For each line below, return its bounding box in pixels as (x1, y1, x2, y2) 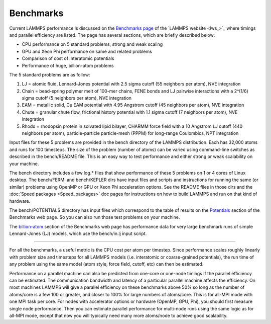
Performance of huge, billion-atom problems (22, 62, 114, 68)
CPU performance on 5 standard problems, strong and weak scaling (22, 41, 163, 47)
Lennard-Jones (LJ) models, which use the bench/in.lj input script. (9, 230, 147, 236)
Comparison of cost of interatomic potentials (22, 55, 114, 61)
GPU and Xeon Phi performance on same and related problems (22, 48, 153, 54)
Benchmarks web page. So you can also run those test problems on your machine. (9, 214, 180, 220)
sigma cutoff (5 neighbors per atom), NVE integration (22, 95, 132, 101)
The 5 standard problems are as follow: (9, 71, 90, 77)
